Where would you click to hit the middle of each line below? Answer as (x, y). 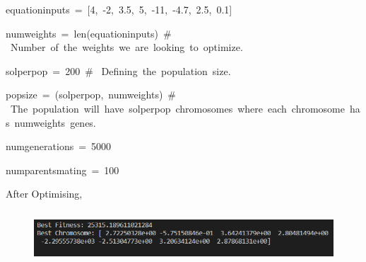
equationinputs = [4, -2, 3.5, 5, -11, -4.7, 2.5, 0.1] (119, 9)
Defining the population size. (166, 70)
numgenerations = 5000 (59, 146)
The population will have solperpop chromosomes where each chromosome (177, 108)
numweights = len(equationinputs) (82, 33)
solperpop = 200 (43, 70)
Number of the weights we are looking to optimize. (126, 47)
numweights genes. (55, 122)
